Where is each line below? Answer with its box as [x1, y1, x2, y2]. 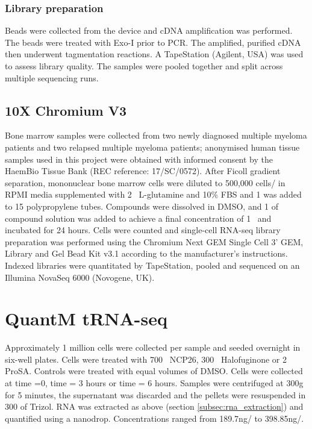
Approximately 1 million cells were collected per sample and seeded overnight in [5, 341, 301, 354]
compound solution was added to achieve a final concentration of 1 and [5, 211, 272, 224]
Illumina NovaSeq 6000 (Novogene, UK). [5, 271, 155, 283]
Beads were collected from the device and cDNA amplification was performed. [5, 24, 293, 37]
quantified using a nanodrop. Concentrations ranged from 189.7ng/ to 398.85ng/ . [5, 412, 304, 424]
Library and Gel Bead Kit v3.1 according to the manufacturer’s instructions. [5, 247, 288, 260]
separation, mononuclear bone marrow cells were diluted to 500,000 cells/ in [5, 176, 285, 189]
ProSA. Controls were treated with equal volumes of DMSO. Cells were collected [5, 365, 303, 377]
